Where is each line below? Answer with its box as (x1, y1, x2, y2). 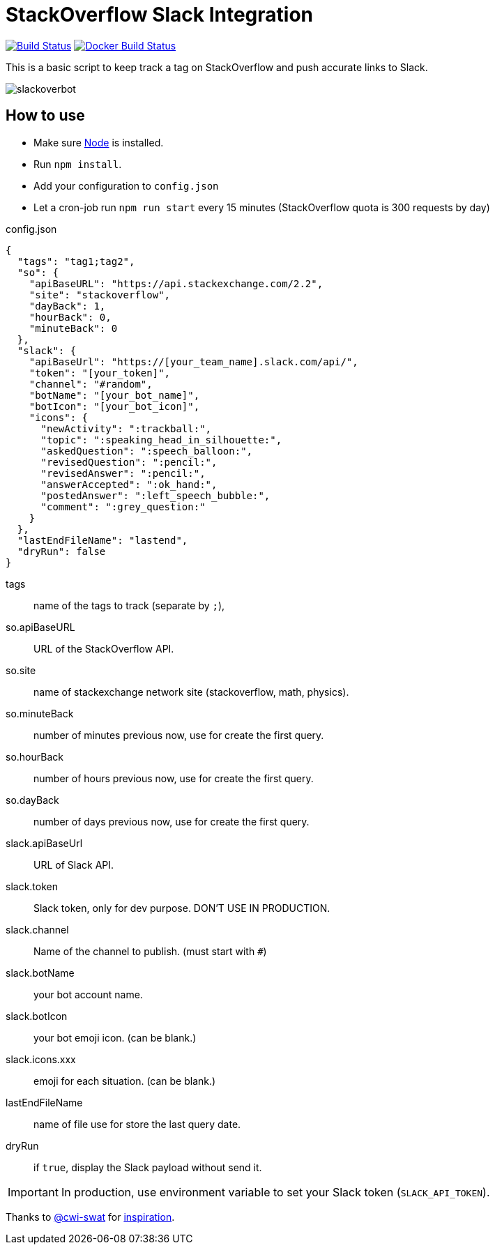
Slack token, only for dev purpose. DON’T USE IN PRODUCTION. (33, 901, 330, 914)
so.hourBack (6, 750, 63, 763)
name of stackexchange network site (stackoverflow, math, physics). (33, 685, 349, 698)
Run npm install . (33, 158, 122, 170)
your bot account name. (33, 988, 143, 1000)
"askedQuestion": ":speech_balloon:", (40, 445, 253, 457)
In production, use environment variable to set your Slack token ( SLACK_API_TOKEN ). (61, 1184, 490, 1199)
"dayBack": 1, (29, 300, 106, 312)
